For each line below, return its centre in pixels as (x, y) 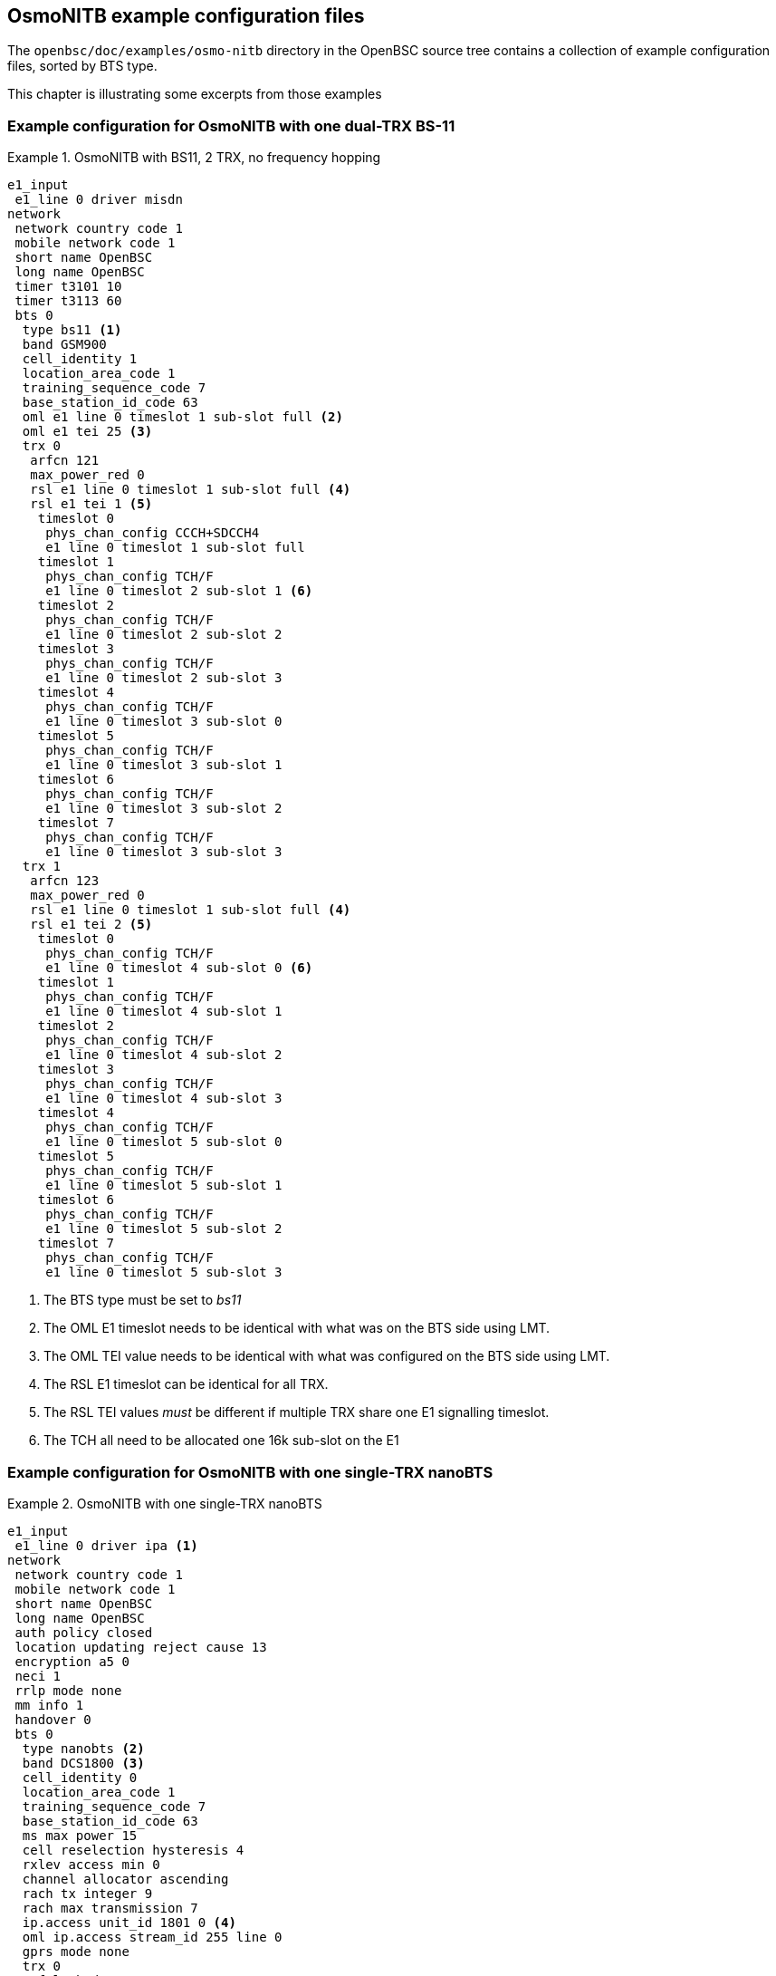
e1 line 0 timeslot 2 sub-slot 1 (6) (179, 591)
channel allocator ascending (125, 1879)
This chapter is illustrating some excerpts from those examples (195, 94)
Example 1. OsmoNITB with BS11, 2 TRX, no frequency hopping (194, 158)
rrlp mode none (68, 1690)
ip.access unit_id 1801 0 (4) (129, 1922)
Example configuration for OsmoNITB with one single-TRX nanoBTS (250, 1472)
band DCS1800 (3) (83, 1763)
